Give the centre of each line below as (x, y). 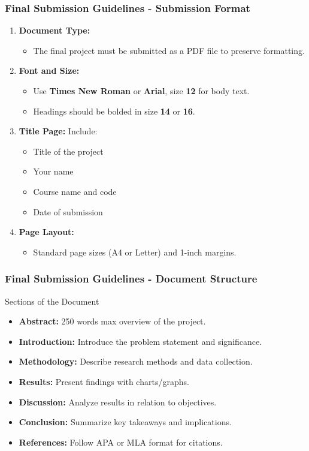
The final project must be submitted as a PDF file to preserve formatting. (169, 50)
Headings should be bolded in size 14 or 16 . (114, 111)
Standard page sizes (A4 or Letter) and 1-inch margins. (135, 252)
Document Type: (54, 30)
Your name (53, 171)
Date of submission (68, 211)
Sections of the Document (52, 301)
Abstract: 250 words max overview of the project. (112, 321)
